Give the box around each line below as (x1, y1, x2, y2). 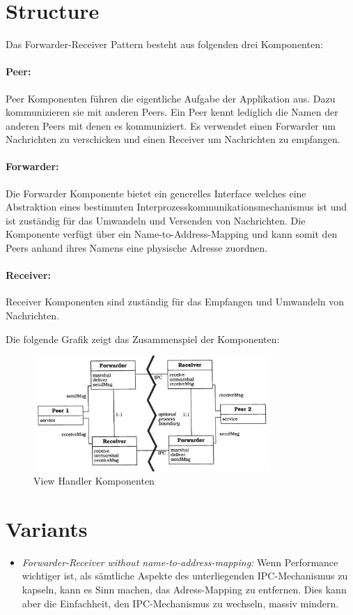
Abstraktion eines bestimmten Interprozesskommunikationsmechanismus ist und (6, 199, 347, 214)
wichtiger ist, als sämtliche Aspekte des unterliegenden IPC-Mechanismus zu (22, 568, 348, 583)
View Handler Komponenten (33, 473, 155, 488)
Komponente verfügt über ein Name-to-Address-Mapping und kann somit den (6, 227, 338, 241)
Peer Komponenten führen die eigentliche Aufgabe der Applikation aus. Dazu (6, 91, 336, 105)
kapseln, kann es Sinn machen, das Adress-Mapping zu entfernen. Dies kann (22, 582, 347, 597)
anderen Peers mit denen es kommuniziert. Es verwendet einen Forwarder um (6, 118, 336, 132)
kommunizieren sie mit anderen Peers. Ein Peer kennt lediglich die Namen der (6, 105, 338, 119)
